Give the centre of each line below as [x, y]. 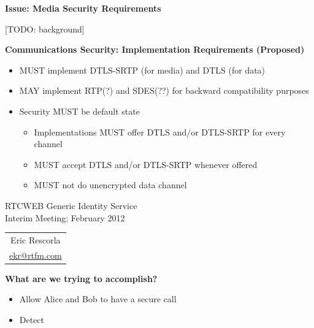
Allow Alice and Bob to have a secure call [98, 299]
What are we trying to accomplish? [81, 278]
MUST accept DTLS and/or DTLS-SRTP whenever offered [146, 164]
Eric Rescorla [36, 239]
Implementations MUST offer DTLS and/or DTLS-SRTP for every [160, 132]
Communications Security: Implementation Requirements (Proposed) [155, 49]
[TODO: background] [45, 29]
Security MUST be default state [79, 111]
